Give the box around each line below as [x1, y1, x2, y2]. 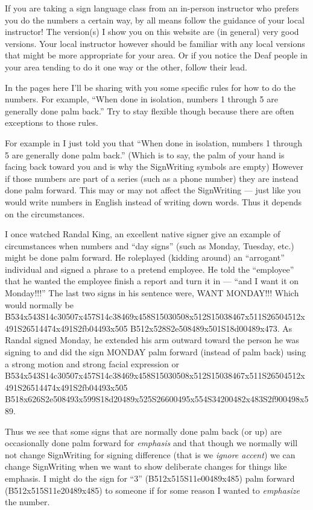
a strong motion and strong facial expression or [5, 357, 180, 370]
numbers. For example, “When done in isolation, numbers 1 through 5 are [5, 93, 278, 105]
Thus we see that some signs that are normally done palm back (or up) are [5, 424, 282, 437]
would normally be [5, 298, 74, 311]
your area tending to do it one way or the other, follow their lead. [5, 60, 247, 73]
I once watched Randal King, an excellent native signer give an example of [5, 228, 280, 240]
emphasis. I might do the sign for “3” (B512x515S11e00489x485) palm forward [5, 471, 295, 484]
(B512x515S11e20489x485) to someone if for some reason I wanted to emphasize [5, 484, 300, 496]
